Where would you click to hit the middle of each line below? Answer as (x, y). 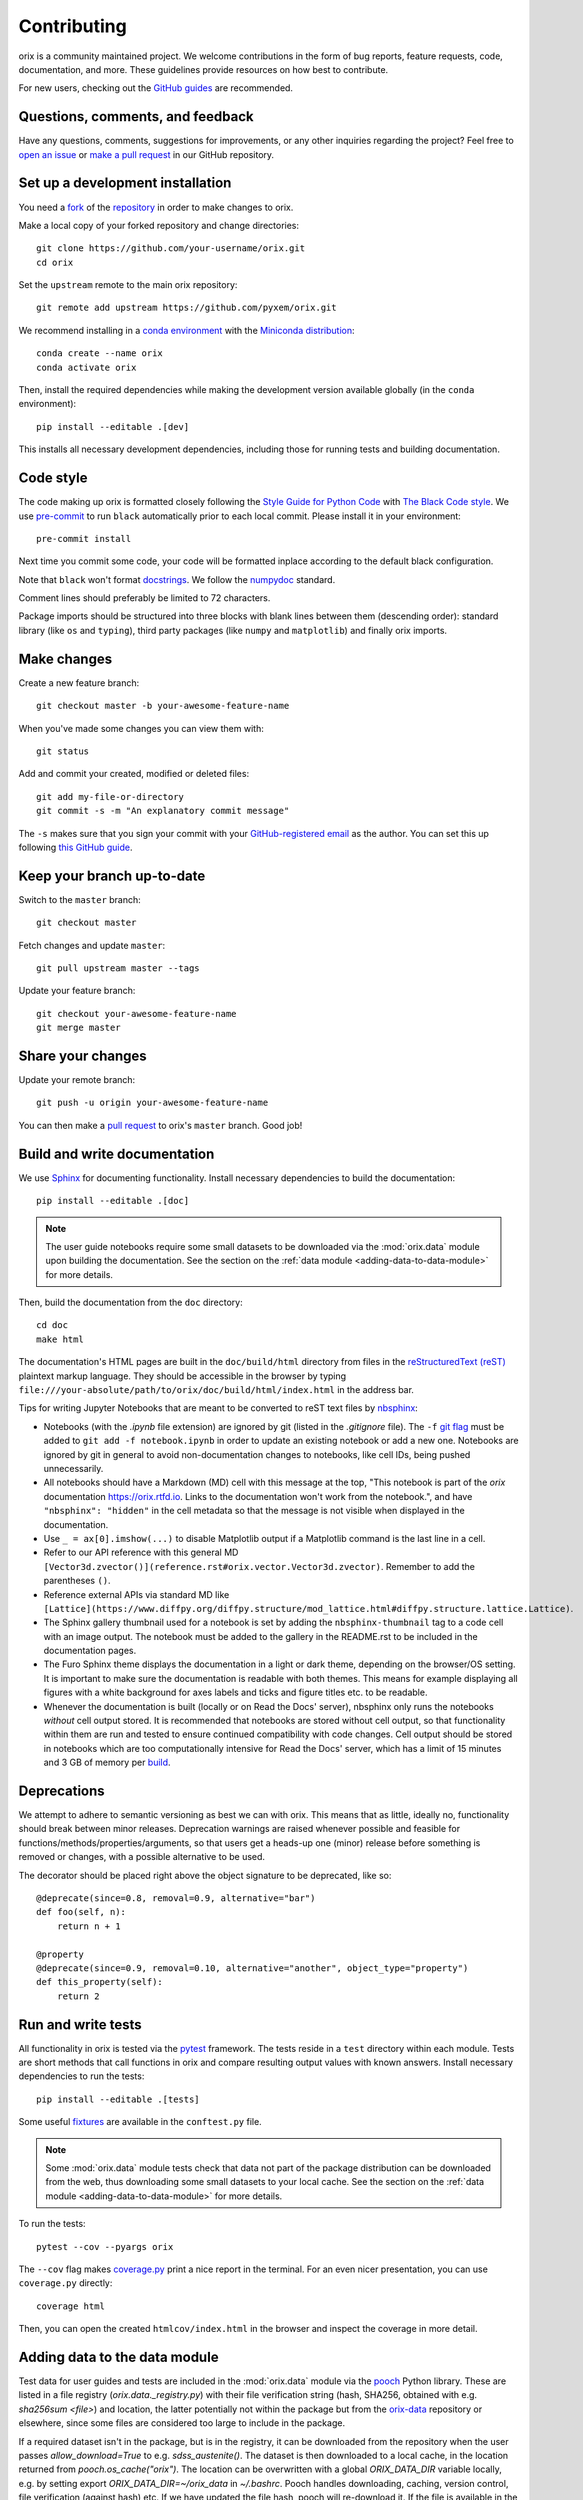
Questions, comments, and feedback (136, 116)
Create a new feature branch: (79, 682)
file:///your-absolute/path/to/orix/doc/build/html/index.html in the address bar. (216, 1390)
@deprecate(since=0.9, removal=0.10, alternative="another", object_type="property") (252, 1968)
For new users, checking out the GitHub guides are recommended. (156, 88)
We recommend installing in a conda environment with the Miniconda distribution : (186, 330)
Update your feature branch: (77, 991)
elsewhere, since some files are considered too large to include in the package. (181, 2423)
